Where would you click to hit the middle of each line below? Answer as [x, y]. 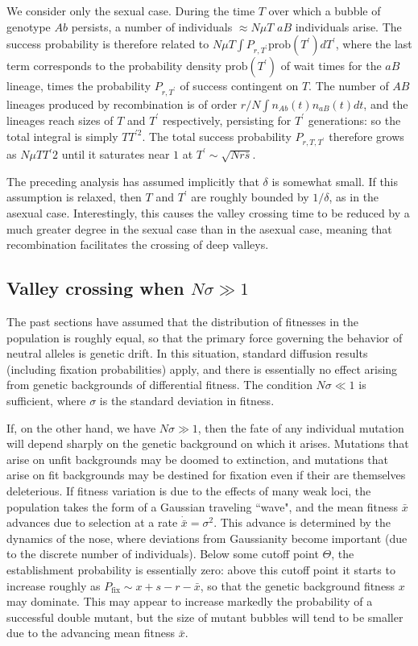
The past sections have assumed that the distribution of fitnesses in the [183, 322]
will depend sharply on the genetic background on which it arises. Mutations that [208, 443]
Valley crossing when [95, 288]
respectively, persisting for [227, 120]
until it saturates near [116, 154]
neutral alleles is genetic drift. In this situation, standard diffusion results [187, 353]
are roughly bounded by [250, 197]
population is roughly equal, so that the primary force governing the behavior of [205, 337]
